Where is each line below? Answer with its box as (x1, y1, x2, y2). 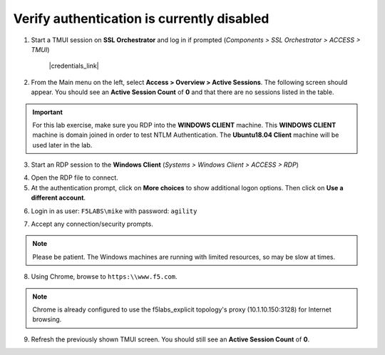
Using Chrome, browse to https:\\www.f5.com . (31, 272, 178, 281)
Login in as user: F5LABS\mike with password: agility (31, 207, 197, 215)
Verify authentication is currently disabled (13, 11, 269, 26)
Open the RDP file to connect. (31, 173, 119, 182)
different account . (31, 193, 86, 202)
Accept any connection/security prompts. (31, 220, 153, 228)
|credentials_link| (48, 61, 99, 71)
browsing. (32, 315, 62, 324)
